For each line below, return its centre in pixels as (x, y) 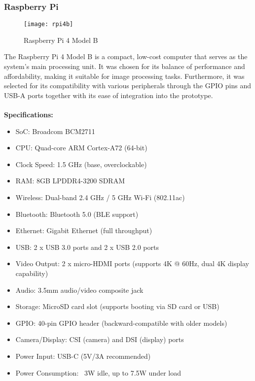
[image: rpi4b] (49, 24)
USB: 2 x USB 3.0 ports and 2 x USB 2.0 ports (87, 247)
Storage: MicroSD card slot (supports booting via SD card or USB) (117, 306)
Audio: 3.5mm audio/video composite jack (79, 290)
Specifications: (29, 115)
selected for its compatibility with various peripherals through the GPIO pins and (128, 86)
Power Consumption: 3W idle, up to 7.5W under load (98, 372)
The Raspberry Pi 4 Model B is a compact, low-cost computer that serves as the (126, 56)
